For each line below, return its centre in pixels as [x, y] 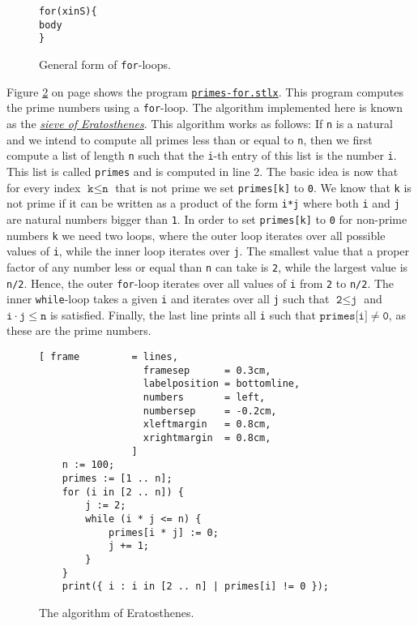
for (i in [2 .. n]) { [123, 492]
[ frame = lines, [109, 357]
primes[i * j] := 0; [163, 532]
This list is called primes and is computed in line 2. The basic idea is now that [203, 171]
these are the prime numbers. [79, 330]
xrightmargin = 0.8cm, [207, 438]
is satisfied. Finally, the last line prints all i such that [183, 314]
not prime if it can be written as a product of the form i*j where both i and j [203, 203]
